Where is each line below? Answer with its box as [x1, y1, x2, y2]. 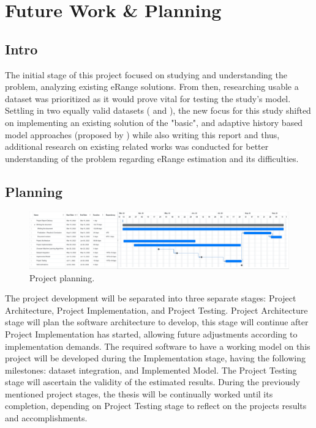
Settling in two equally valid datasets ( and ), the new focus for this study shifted [5, 104, 311, 117]
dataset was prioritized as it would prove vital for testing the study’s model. [5, 92, 291, 105]
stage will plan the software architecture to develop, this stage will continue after [5, 315, 309, 328]
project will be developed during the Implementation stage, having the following [5, 352, 306, 364]
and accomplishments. [5, 411, 88, 424]
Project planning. [29, 271, 95, 284]
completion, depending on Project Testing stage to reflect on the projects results [5, 399, 307, 412]
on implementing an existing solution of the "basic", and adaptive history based [5, 116, 303, 128]
